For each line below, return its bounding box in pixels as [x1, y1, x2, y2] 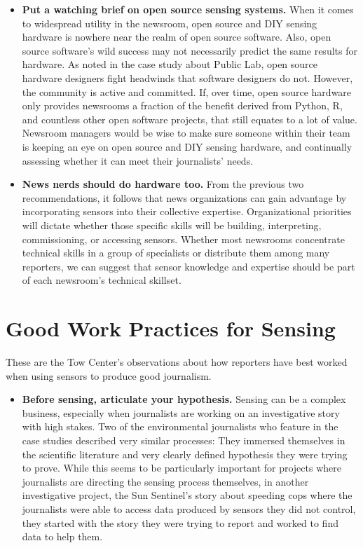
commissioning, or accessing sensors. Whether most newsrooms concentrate [22, 231, 345, 246]
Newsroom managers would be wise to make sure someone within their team [22, 125, 350, 140]
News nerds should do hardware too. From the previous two [22, 177, 304, 191]
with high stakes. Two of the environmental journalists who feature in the [22, 419, 338, 434]
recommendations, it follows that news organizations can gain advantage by [22, 190, 347, 205]
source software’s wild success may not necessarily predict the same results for [22, 43, 357, 57]
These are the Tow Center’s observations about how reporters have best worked [6, 355, 348, 369]
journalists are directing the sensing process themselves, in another [22, 474, 309, 488]
